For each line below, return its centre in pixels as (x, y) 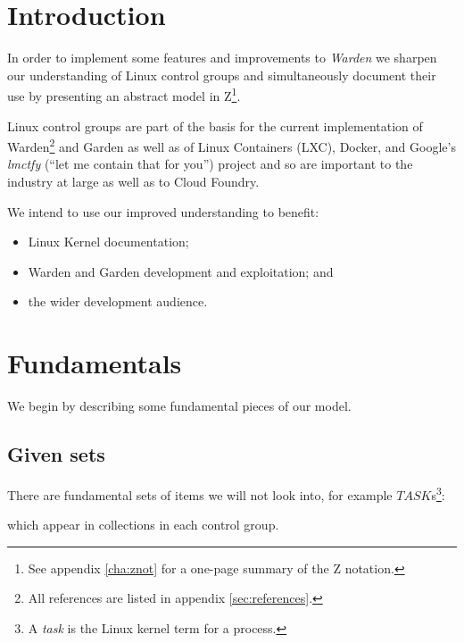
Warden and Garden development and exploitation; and (181, 271)
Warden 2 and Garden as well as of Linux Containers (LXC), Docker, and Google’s (232, 145)
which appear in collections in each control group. (143, 525)
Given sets (56, 454)
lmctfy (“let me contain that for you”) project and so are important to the (210, 164)
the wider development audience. (118, 301)
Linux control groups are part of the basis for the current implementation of (215, 125)
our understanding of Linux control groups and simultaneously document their (222, 75)
